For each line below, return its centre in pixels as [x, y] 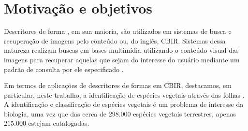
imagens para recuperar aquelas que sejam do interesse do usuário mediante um [122, 59]
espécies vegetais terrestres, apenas [185, 113]
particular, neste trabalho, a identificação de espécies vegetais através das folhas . [124, 95]
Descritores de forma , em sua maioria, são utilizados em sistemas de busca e [118, 31]
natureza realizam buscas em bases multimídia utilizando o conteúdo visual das [121, 50]
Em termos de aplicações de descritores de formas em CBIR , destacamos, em [118, 85]
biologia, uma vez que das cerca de [55, 113]
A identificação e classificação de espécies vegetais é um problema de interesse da [124, 104]
